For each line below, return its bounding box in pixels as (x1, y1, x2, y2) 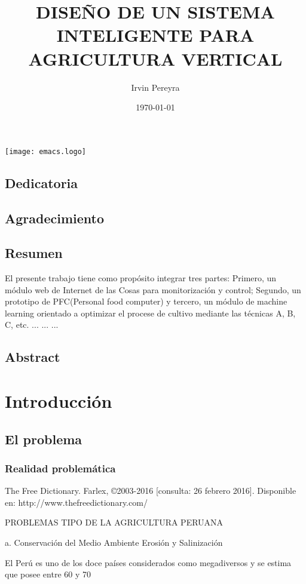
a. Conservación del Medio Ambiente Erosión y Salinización (5, 536, 223, 549)
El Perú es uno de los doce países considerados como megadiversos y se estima (5, 556, 292, 568)
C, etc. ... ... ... (5, 318, 59, 331)
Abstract (5, 348, 60, 366)
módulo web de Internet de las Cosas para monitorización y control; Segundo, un (5, 283, 301, 296)
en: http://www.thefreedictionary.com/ (5, 496, 148, 508)
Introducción (5, 389, 112, 413)
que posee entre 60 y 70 (5, 568, 91, 580)
